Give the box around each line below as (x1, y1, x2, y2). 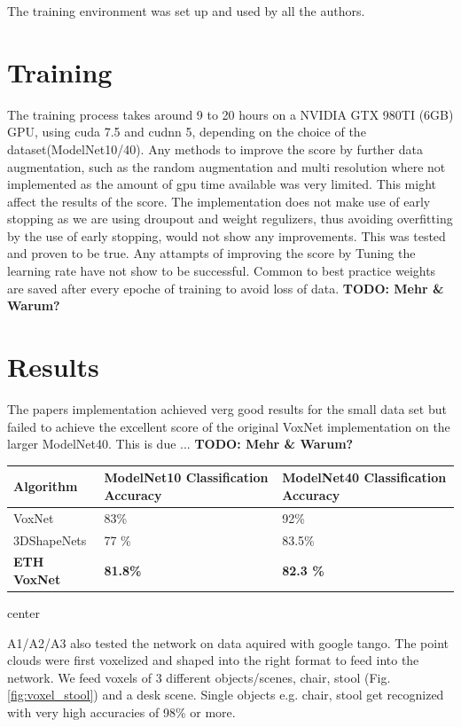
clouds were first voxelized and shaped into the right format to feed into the (7, 651, 419, 669)
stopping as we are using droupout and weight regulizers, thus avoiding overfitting (7, 209, 453, 228)
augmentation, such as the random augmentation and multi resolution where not (7, 157, 446, 176)
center (7, 604, 40, 622)
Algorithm (13, 477, 78, 496)
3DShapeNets (13, 530, 87, 549)
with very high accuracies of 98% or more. (7, 703, 236, 722)
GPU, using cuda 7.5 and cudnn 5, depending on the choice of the (7, 122, 366, 141)
